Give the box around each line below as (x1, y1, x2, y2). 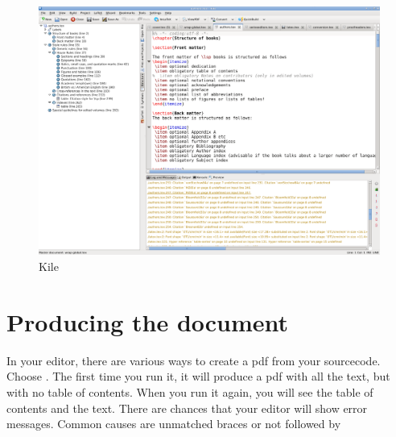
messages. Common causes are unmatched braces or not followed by (6, 415, 341, 432)
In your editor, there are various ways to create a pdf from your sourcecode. (6, 352, 381, 368)
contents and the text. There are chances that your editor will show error (6, 399, 368, 416)
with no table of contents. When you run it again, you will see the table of (6, 383, 373, 400)
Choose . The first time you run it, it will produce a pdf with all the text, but (6, 368, 390, 385)
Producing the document (6, 305, 289, 338)
